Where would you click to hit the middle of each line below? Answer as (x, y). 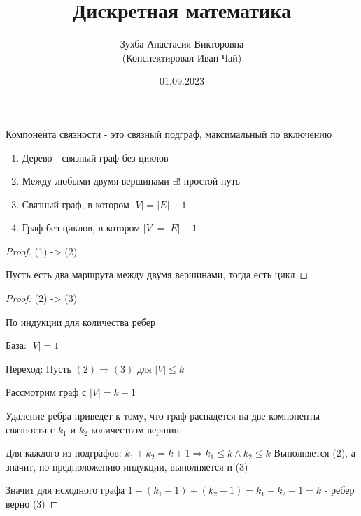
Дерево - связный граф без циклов (95, 157)
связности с (30, 429)
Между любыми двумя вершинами (95, 181)
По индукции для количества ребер (81, 321)
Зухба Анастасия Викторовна (182, 44)
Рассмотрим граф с (46, 392)
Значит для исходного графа (65, 490)
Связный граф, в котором (76, 204)
